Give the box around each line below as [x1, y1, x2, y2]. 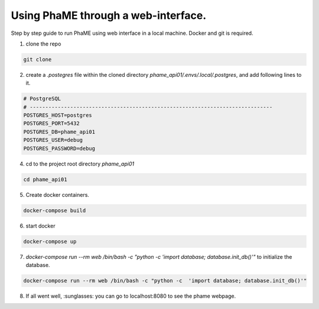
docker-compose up [23, 238, 77, 245]
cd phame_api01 [23, 176, 67, 183]
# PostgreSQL [23, 95, 61, 102]
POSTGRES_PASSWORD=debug [23, 145, 96, 152]
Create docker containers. [25, 191, 90, 198]
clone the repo [25, 40, 61, 47]
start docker [25, 222, 56, 229]
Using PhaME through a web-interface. [11, 9, 207, 22]
